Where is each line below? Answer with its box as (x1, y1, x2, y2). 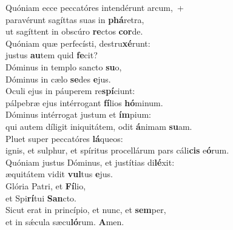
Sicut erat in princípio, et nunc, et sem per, (5, 203, 166, 216)
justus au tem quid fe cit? (5, 49, 98, 61)
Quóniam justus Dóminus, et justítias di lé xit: (5, 155, 175, 168)
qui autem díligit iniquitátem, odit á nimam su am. (5, 120, 192, 132)
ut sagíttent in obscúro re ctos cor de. (5, 25, 143, 38)
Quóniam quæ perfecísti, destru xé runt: (5, 36, 150, 49)
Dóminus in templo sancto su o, (5, 60, 122, 73)
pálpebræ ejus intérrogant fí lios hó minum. (5, 96, 163, 109)
